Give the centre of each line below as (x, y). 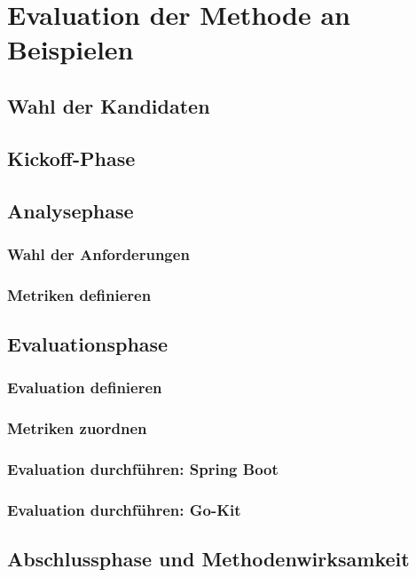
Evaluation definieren (85, 387)
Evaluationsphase (88, 343)
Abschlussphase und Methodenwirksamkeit (208, 559)
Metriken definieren (79, 294)
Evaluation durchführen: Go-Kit (124, 509)
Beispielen (71, 49)
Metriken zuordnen (77, 428)
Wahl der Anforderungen (98, 253)
